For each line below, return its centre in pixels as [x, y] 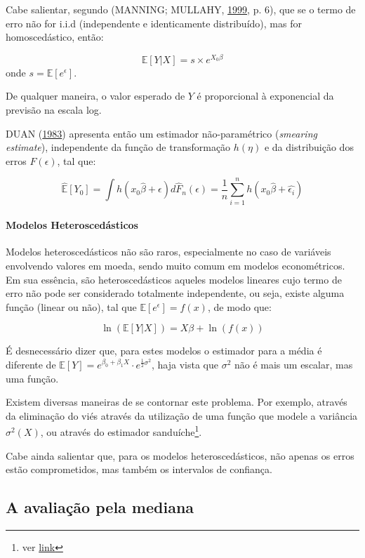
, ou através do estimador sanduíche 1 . [121, 431]
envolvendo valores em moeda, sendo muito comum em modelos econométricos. [175, 265]
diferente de [31, 364]
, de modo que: [239, 306]
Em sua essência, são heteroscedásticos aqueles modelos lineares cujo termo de [174, 279]
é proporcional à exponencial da [265, 96]
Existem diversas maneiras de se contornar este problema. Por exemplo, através [177, 402]
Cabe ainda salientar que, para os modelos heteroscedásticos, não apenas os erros [180, 455]
